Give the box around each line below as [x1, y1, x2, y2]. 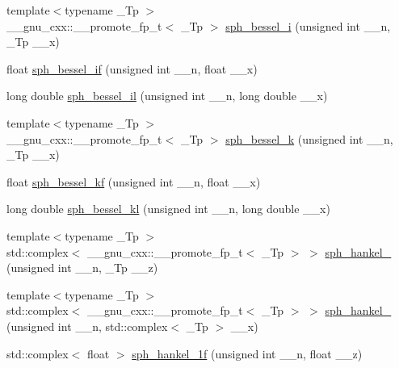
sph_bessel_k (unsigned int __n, [225, 130, 393, 147]
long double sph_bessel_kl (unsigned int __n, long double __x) [6, 200, 330, 217]
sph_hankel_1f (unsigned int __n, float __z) [132, 345, 363, 362]
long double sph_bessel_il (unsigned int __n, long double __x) [6, 87, 328, 104]
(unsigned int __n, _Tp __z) [6, 259, 158, 276]
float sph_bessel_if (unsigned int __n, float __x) [6, 60, 258, 77]
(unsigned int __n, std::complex [6, 317, 168, 334]
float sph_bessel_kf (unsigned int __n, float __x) [6, 173, 261, 190]
